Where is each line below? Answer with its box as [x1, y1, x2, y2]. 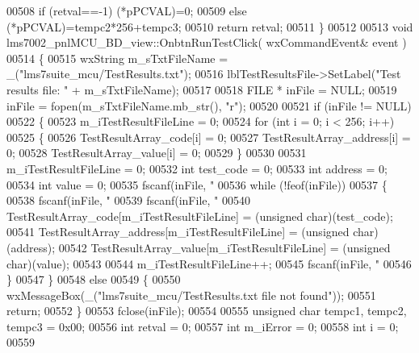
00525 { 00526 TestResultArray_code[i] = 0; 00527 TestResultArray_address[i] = [6, 128, 411, 145]
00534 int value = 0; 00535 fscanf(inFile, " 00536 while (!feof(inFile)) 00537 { [6, 176, 388, 193]
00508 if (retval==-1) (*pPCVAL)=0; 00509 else [6, 2, 247, 19]
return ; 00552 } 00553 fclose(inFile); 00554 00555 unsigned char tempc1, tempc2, [6, 302, 407, 319]
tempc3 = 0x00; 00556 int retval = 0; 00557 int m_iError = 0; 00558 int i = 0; [6, 318, 399, 334]
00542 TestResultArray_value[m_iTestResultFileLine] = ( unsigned [58, 239, 391, 255]
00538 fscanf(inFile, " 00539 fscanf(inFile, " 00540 [6, 192, 250, 209]
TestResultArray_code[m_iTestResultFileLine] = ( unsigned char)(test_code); [6, 207, 393, 224]
